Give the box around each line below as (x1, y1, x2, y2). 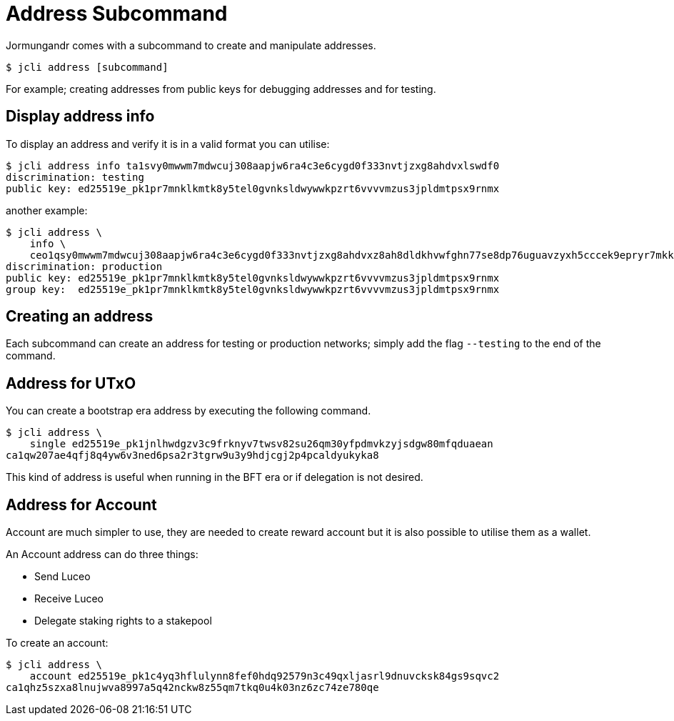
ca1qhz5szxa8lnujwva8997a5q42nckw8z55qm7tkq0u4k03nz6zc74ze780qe (6, 682, 379, 694)
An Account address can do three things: (6, 548, 198, 561)
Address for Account (6, 495, 157, 514)
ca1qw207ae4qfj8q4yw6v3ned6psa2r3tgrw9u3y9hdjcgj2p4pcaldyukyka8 (6, 449, 379, 462)
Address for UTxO (6, 374, 136, 392)
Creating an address (6, 307, 154, 326)
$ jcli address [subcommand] (6, 61, 168, 73)
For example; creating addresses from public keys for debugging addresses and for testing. (6, 82, 436, 95)
